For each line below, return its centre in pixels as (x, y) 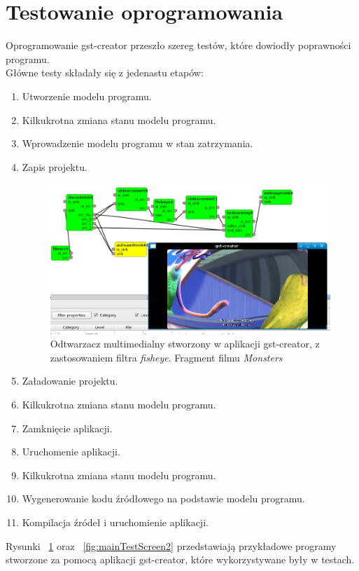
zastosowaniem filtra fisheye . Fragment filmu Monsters (166, 357)
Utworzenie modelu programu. (87, 96)
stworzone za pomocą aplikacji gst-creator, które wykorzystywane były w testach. (180, 559)
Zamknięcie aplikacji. (67, 428)
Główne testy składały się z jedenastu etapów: (105, 73)
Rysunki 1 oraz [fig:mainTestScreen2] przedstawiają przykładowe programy (171, 545)
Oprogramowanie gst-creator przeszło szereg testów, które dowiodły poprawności (178, 45)
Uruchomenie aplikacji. (71, 452)
